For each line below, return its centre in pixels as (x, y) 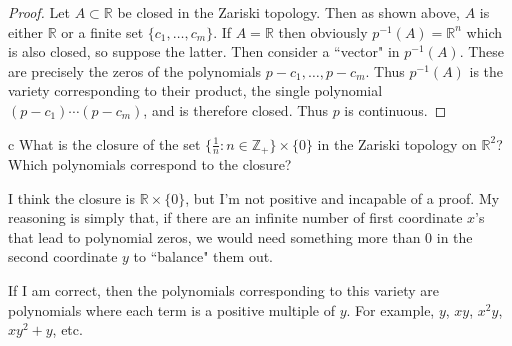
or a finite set (102, 31)
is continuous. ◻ (395, 109)
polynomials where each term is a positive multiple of (171, 309)
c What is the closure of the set (104, 143)
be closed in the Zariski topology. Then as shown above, (288, 12)
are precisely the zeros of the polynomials (135, 70)
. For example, (390, 309)
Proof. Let (39, 12)
